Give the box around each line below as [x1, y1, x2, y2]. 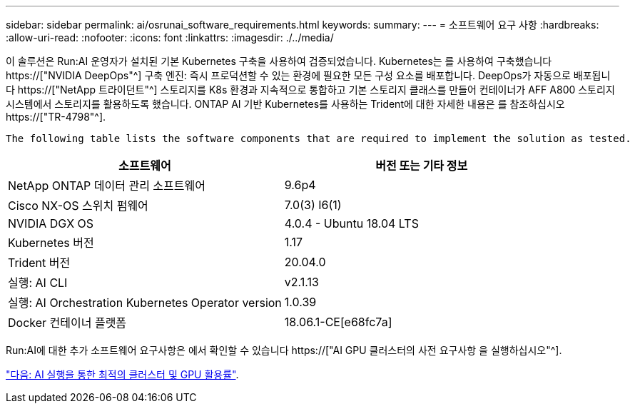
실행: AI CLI [8, 276, 68, 290]
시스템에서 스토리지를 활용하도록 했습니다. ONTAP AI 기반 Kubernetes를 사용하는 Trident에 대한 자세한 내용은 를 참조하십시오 [6, 98, 565, 110]
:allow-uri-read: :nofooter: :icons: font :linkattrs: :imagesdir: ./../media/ [6, 31, 334, 44]
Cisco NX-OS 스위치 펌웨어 [8, 198, 148, 213]
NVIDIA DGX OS [8, 216, 94, 231]
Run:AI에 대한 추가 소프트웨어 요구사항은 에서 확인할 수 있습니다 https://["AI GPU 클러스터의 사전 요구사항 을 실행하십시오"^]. [6, 344, 562, 356]
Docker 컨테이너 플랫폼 [8, 315, 127, 330]
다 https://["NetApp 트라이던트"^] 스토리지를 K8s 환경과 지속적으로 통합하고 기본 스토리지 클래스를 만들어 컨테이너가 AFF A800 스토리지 [6, 84, 615, 96]
